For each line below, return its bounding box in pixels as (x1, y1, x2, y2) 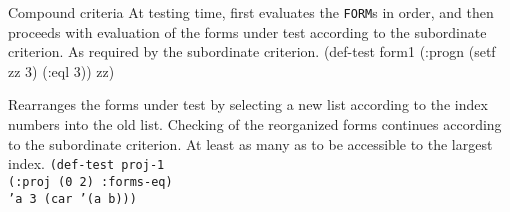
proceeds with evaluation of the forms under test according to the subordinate (8, 21, 487, 42)
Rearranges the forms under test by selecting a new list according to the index (8, 94, 488, 115)
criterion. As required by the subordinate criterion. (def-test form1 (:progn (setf (8, 41, 496, 62)
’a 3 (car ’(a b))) (8, 191, 137, 206)
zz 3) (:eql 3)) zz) (8, 60, 115, 81)
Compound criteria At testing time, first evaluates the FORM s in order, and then (8, 2, 494, 22)
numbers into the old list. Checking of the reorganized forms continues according (8, 114, 502, 135)
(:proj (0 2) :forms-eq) (8, 174, 173, 189)
